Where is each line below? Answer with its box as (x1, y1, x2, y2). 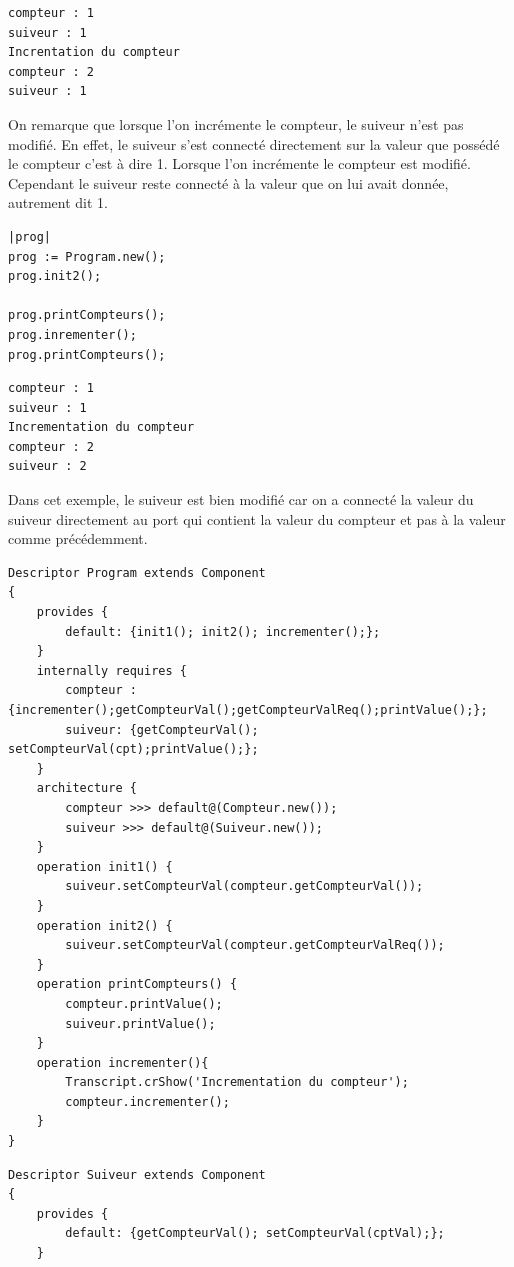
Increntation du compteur (8, 45, 180, 60)
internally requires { (36, 663, 187, 678)
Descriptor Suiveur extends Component (8, 1167, 266, 1182)
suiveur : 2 (8, 459, 87, 474)
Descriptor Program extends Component (8, 565, 266, 580)
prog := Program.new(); (8, 249, 166, 264)
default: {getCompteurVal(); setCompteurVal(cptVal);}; (65, 1226, 445, 1241)
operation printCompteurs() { (36, 977, 238, 992)
